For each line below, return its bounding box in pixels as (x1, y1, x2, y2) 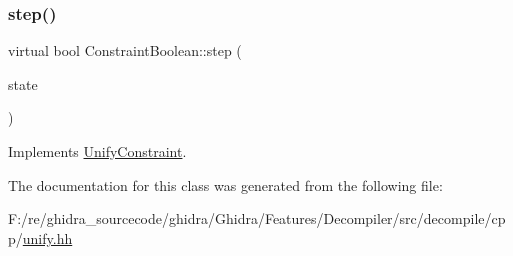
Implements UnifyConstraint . (8, 141, 187, 161)
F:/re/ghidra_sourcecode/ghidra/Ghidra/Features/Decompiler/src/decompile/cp (8, 208, 506, 229)
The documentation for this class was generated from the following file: (8, 174, 443, 195)
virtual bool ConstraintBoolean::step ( (8, 40, 242, 61)
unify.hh (22, 227, 73, 248)
